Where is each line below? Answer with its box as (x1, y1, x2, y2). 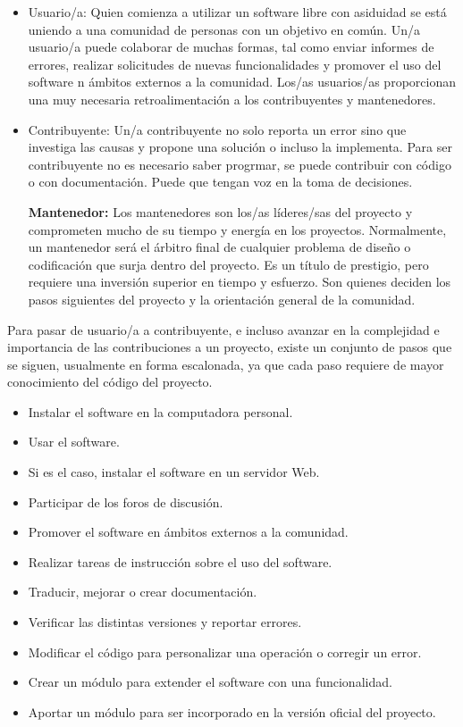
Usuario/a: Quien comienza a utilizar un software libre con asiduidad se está (28, 3, 447, 21)
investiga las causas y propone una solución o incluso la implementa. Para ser (28, 138, 452, 156)
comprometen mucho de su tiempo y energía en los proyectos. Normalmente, (28, 220, 447, 238)
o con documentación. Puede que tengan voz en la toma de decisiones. (28, 172, 413, 191)
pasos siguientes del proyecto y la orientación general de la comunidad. (28, 289, 416, 308)
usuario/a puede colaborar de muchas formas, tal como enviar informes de (28, 38, 434, 56)
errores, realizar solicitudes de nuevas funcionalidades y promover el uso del (28, 54, 442, 73)
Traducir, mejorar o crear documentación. (28, 582, 257, 601)
